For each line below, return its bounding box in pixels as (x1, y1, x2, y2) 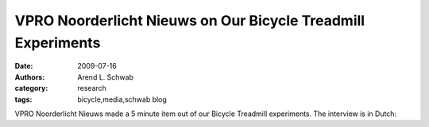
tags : (14, 95, 33, 104)
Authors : (14, 72, 45, 82)
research (77, 84, 107, 93)
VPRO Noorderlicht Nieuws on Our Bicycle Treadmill (14, 12, 365, 29)
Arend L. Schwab (77, 72, 134, 82)
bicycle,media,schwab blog (77, 95, 167, 104)
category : (14, 84, 48, 93)
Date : (14, 62, 33, 71)
